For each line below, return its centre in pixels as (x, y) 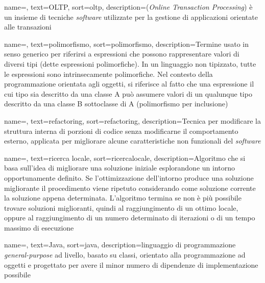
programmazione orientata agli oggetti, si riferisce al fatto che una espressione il (129, 84)
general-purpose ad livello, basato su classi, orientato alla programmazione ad (125, 255)
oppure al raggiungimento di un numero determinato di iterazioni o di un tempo (130, 218)
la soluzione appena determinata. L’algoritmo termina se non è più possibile (123, 198)
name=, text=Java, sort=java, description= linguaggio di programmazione (120, 245)
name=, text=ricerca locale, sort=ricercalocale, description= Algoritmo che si (125, 158)
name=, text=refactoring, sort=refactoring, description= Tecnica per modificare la (132, 120)
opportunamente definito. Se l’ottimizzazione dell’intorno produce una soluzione (129, 177)
